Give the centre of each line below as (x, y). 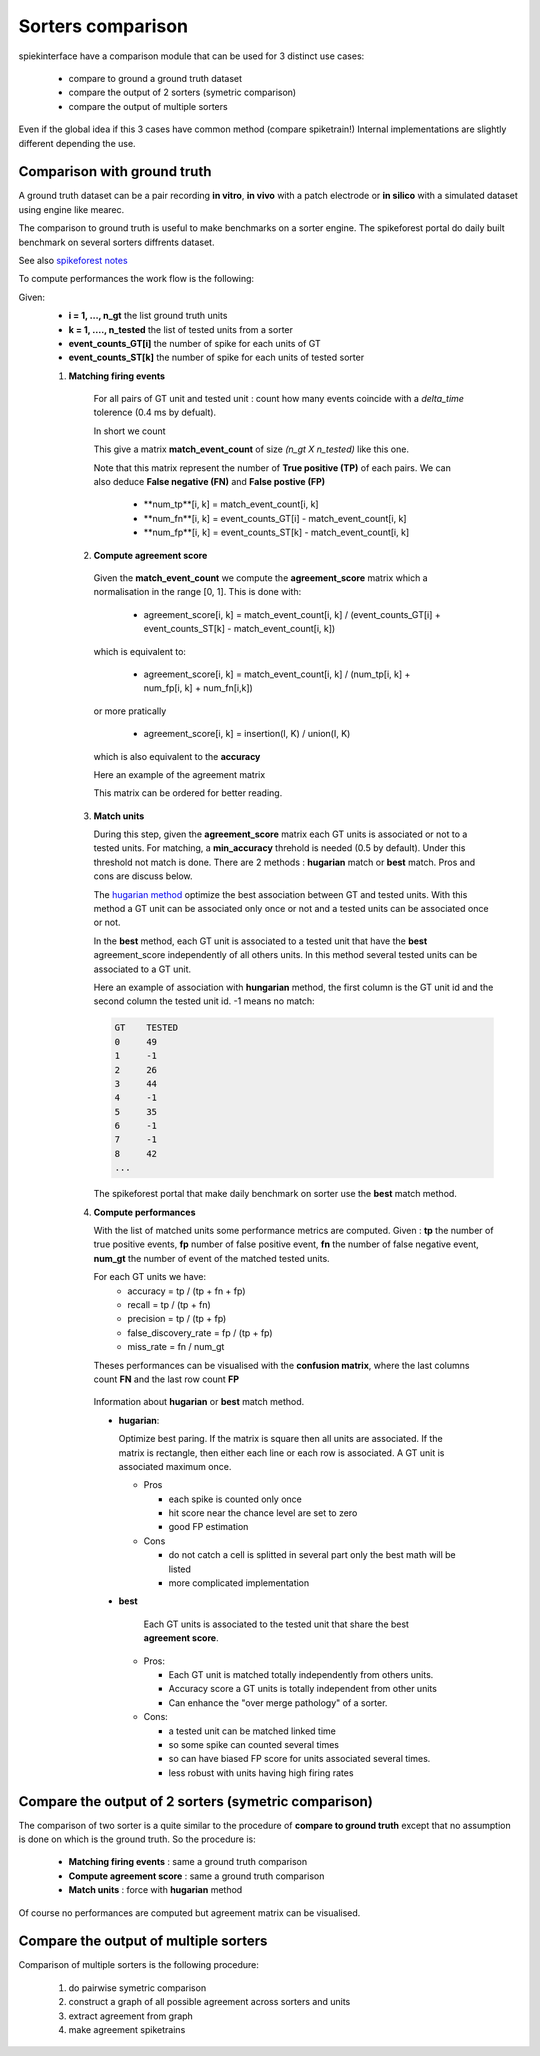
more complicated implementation (239, 1583)
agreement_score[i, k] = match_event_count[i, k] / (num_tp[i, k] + (277, 674)
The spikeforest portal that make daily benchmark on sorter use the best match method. (275, 1194)
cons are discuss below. (143, 876)
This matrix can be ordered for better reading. (188, 793)
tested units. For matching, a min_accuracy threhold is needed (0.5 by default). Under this (279, 848)
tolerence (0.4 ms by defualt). (155, 412)
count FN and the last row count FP (166, 1379)
